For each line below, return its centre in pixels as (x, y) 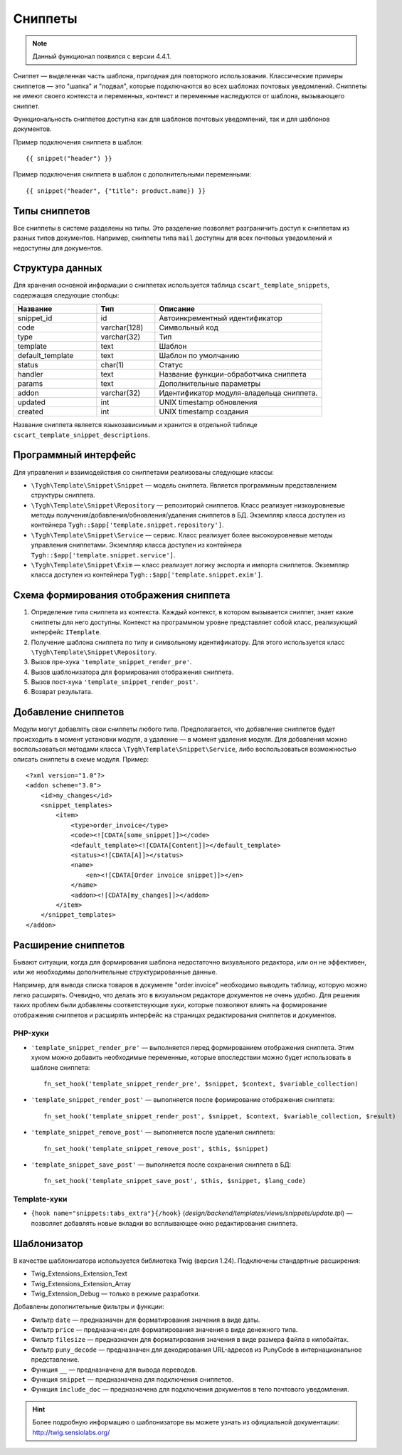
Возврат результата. (62, 692)
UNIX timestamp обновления (208, 402)
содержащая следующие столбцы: (66, 295)
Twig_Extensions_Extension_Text (79, 1273)
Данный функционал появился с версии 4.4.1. (102, 56)
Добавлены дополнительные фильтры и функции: (89, 1307)
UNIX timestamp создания (204, 411)
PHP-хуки (31, 1034)
